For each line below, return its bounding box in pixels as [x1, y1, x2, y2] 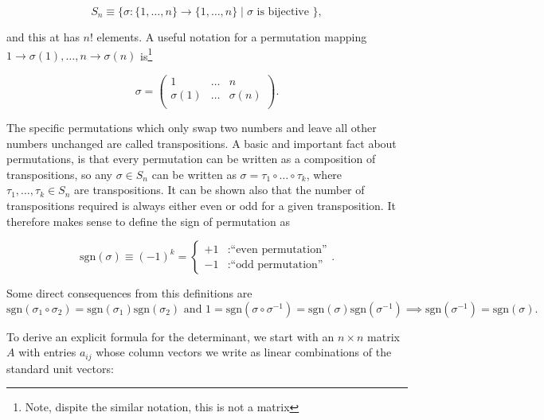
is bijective [256, 6, 309, 17]
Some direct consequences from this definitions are [6, 285, 252, 301]
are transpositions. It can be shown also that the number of [74, 181, 365, 198]
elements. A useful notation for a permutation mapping [96, 29, 367, 45]
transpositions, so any [6, 165, 112, 182]
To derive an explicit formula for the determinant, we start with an [6, 328, 335, 344]
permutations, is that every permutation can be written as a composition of [6, 150, 376, 167]
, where [306, 165, 342, 182]
